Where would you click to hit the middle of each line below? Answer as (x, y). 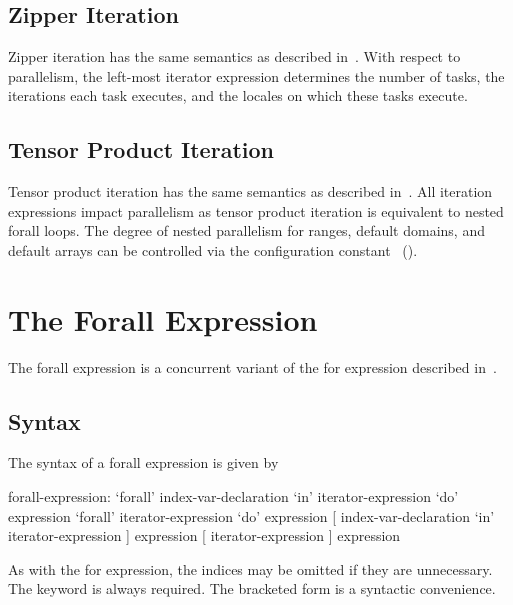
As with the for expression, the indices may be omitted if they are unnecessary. (250, 568)
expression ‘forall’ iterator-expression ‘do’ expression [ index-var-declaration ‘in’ (251, 515)
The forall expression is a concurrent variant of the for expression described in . (252, 366)
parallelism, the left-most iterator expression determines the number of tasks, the (256, 75)
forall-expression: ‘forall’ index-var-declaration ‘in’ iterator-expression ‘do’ (233, 496)
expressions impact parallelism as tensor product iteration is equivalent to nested (256, 210)
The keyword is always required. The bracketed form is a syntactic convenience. (252, 588)
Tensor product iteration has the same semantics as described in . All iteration (250, 191)
